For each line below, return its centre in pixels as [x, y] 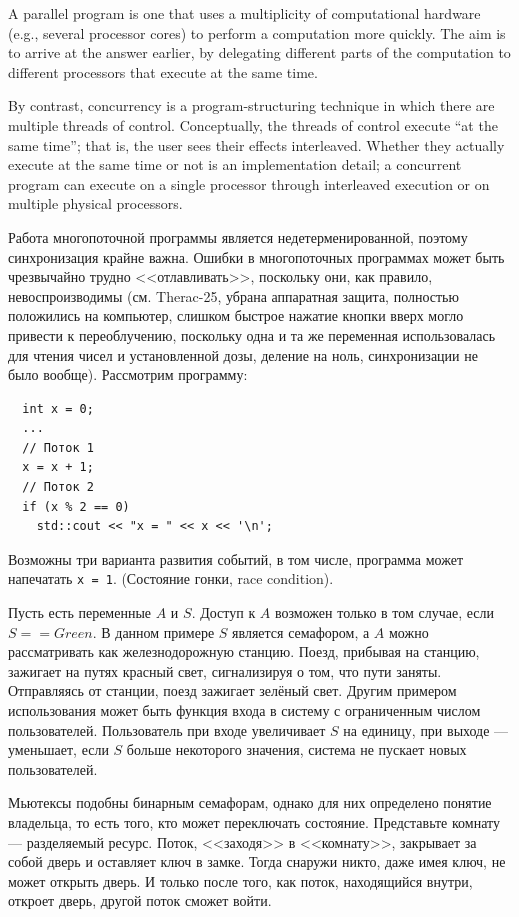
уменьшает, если [58, 749]
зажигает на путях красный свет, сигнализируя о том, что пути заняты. [225, 670]
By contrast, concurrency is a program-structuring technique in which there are [251, 105]
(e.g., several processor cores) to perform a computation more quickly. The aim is [257, 32]
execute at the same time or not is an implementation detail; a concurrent [235, 164]
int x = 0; [58, 408]
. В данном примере [153, 631]
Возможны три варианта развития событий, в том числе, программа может [236, 558]
